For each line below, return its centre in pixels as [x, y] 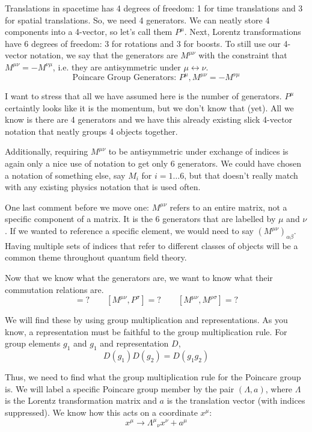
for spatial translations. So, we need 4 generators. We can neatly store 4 [137, 20]
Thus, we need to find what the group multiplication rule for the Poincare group [153, 377]
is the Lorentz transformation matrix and [81, 400]
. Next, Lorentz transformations [243, 32]
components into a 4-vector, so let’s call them [89, 32]
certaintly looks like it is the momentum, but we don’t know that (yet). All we [149, 107]
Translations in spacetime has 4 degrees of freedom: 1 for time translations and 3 [154, 8]
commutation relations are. [54, 289]
